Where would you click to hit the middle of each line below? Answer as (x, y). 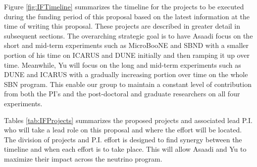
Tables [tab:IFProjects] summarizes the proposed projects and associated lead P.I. (128, 120)
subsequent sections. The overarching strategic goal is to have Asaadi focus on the (128, 35)
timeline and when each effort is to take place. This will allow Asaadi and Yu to (125, 149)
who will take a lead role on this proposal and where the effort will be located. (123, 130)
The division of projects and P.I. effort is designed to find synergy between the (123, 139)
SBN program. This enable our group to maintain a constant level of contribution (128, 84)
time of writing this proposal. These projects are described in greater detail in (122, 26)
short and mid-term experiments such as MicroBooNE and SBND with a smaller (127, 45)
